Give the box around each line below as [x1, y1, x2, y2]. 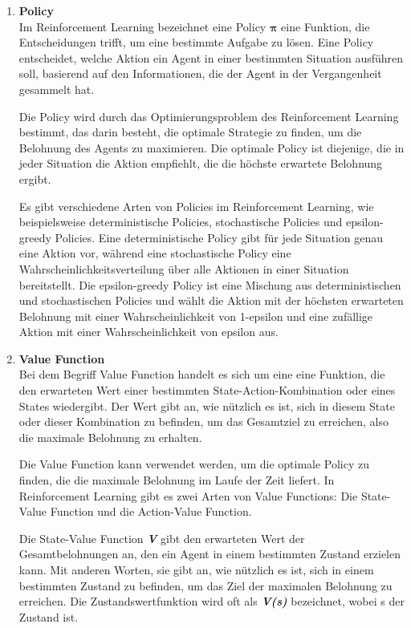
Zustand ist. [18, 608, 79, 625]
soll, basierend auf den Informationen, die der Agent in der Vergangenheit [18, 65, 382, 82]
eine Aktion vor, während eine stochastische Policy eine [18, 245, 291, 261]
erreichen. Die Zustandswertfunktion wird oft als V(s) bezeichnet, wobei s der [18, 593, 405, 610]
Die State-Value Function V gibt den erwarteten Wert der [18, 529, 305, 546]
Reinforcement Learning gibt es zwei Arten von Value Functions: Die [18, 487, 358, 504]
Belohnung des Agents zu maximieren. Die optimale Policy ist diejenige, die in [18, 139, 405, 156]
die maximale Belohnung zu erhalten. [18, 428, 202, 445]
